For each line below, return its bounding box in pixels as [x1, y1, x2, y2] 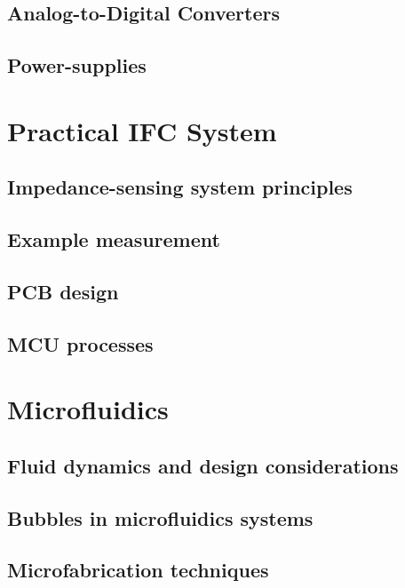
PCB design [7, 277, 119, 305]
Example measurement [7, 226, 220, 253]
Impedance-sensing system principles [7, 173, 353, 201]
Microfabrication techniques [7, 556, 269, 584]
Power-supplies [7, 52, 147, 79]
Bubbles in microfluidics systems [7, 504, 314, 531]
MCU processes [7, 330, 154, 357]
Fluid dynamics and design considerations [7, 451, 399, 479]
